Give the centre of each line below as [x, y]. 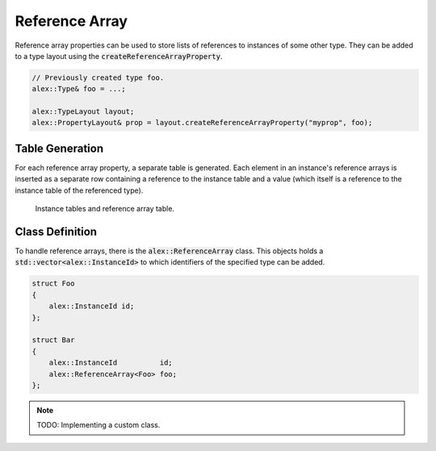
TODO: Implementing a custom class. [99, 425]
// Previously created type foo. [98, 77]
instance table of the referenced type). [79, 190]
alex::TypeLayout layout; [83, 112]
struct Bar [53, 340]
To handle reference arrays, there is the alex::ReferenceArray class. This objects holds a [169, 251]
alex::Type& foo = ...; [79, 89]
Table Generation [59, 148]
